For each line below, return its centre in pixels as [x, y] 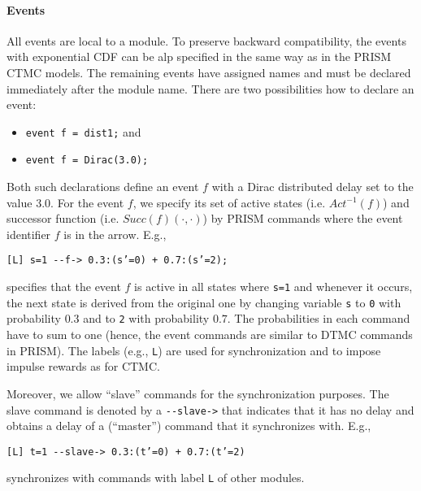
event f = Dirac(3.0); [87, 161]
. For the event [87, 202]
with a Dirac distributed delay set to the [312, 187]
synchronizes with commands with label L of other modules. [156, 478]
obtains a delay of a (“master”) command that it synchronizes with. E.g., [189, 426]
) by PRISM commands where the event [303, 218]
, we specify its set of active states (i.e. [229, 202]
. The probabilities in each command [319, 318]
